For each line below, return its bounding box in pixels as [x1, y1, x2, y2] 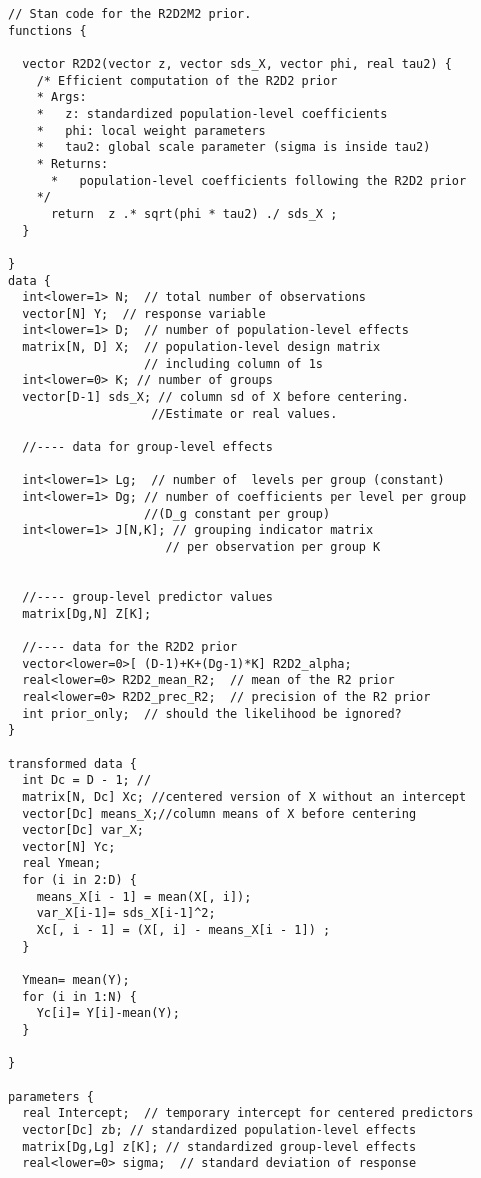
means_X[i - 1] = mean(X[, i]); [36, 889, 252, 904]
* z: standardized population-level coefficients [36, 106, 388, 121]
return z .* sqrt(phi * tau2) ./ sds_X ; [50, 206, 338, 221]
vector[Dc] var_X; [22, 823, 145, 838]
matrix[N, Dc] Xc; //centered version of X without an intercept [22, 789, 467, 804]
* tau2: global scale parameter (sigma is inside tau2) [36, 140, 431, 155]
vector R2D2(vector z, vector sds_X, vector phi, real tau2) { [22, 56, 452, 71]
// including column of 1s [144, 356, 324, 371]
